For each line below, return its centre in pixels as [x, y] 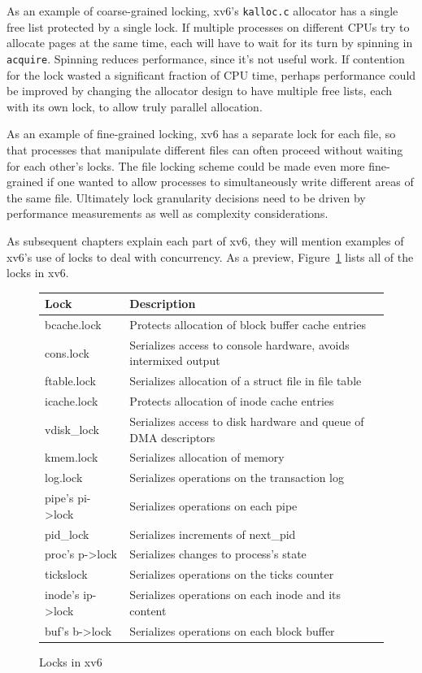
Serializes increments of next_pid [213, 534]
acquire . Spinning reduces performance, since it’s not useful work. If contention [206, 58]
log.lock [64, 478]
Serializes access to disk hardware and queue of [247, 421]
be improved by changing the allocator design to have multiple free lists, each [199, 91]
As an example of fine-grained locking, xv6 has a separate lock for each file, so [201, 134]
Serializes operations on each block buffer [232, 630]
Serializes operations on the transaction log [237, 478]
